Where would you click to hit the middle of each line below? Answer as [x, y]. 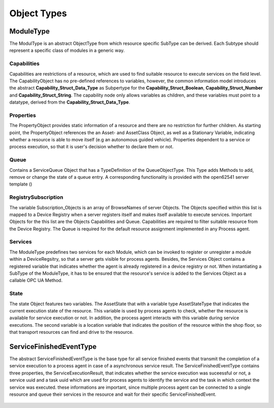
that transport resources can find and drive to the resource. [72, 332]
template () [21, 184]
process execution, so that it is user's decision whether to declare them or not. [91, 147]
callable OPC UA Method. [36, 280]
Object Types [38, 13]
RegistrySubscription [36, 197]
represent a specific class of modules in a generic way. [67, 50]
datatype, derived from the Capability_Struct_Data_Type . [70, 102]
